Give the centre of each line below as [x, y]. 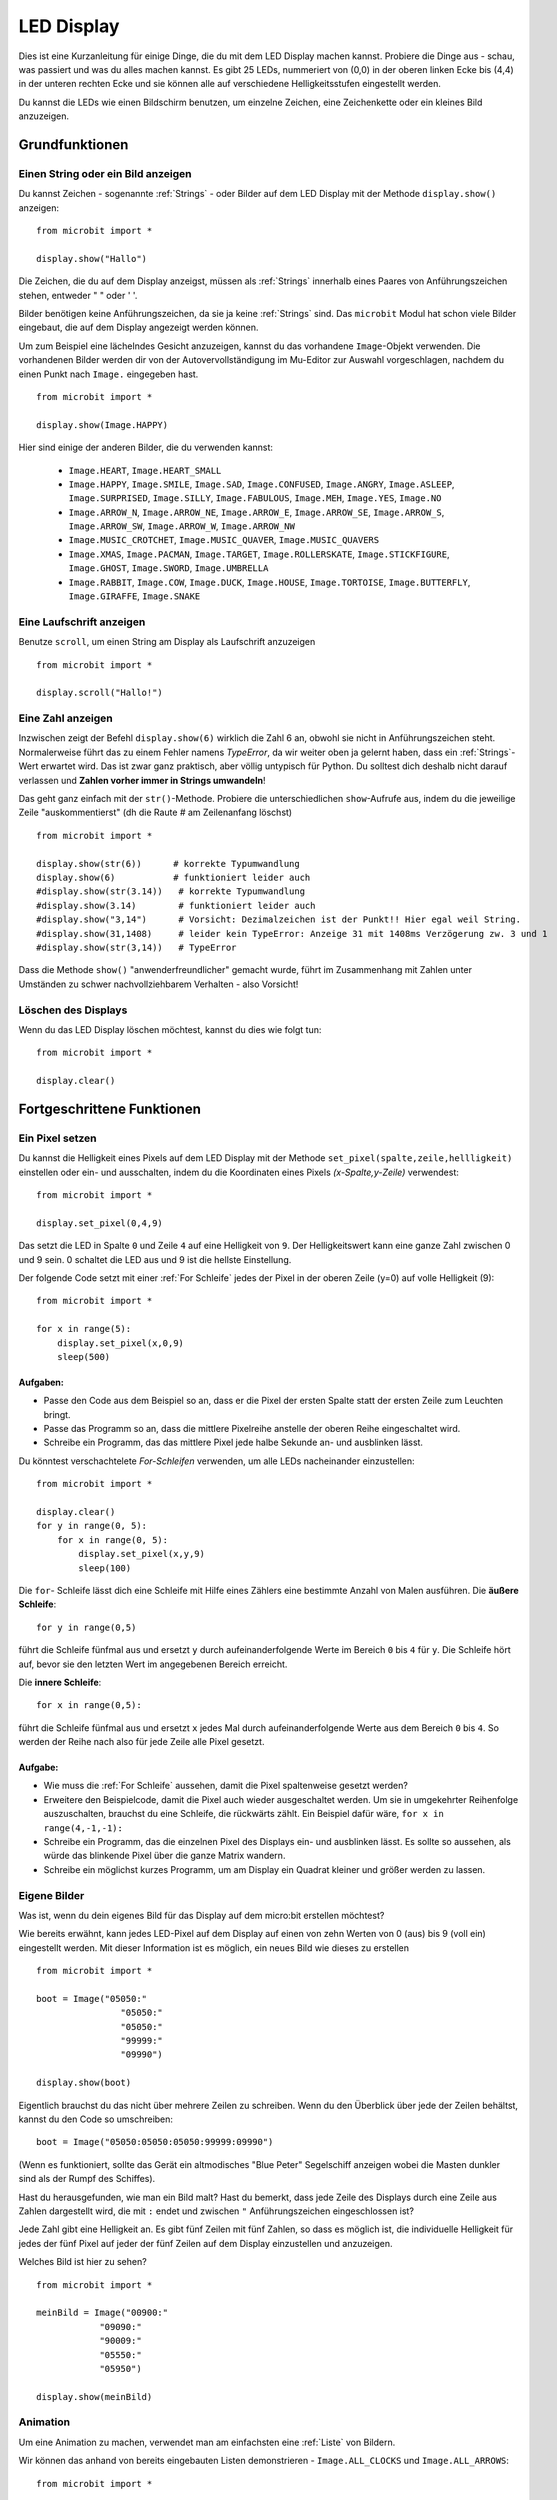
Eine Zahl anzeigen [66, 718]
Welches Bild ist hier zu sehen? [82, 2262]
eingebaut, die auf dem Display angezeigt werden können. [138, 327]
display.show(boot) [84, 2083]
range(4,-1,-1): [83, 1828]
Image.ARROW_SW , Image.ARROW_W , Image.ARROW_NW [181, 526]
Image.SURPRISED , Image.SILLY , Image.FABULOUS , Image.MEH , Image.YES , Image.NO [255, 498]
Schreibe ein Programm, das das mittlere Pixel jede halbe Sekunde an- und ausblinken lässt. [233, 1442]
